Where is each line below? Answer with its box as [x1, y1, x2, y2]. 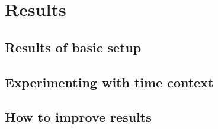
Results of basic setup [5, 37, 142, 56]
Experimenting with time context [5, 73, 214, 91]
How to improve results [5, 108, 152, 126]
